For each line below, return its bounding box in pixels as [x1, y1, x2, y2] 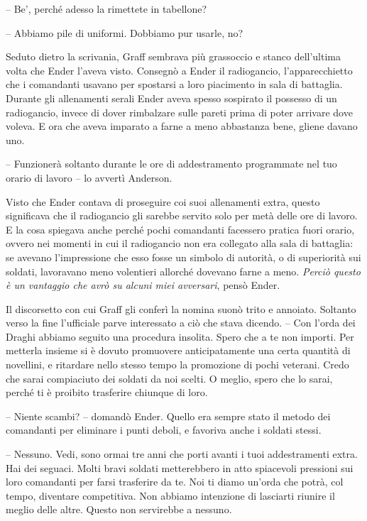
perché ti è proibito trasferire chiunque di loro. [6, 385, 208, 400]
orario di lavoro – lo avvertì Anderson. [6, 170, 172, 185]
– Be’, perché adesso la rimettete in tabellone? [6, 1, 207, 16]
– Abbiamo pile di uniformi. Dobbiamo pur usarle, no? [6, 25, 243, 40]
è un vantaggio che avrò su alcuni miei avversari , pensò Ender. [6, 278, 280, 292]
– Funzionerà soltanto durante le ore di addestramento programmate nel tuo [6, 156, 337, 171]
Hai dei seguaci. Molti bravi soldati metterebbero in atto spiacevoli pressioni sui [6, 460, 354, 475]
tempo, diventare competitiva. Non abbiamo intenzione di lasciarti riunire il [6, 488, 335, 503]
